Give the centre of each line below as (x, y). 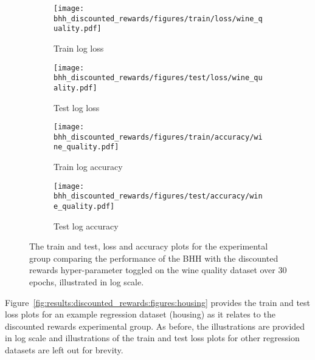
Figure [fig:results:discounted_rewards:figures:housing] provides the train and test (158, 302)
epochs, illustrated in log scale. (87, 282)
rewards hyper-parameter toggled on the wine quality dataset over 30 (158, 270)
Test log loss (77, 107)
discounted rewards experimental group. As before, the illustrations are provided (155, 326)
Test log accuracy (86, 226)
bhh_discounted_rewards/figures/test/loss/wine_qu (158, 78)
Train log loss (79, 48)
